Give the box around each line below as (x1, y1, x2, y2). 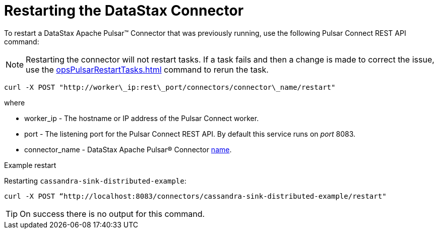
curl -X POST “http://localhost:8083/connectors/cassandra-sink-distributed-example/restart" (4, 192, 387, 200)
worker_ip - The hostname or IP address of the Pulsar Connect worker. (24, 113, 259, 123)
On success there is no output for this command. (20, 208, 205, 219)
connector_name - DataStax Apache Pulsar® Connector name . (24, 145, 232, 154)
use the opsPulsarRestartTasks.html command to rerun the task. (26, 64, 269, 75)
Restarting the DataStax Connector (4, 2, 244, 19)
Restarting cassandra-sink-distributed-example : (4, 176, 186, 185)
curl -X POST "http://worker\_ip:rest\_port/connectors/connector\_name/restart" (4, 83, 336, 91)
